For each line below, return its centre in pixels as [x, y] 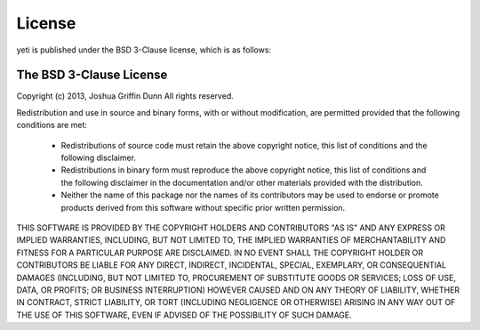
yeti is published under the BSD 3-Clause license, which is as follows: [144, 50]
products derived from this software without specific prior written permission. [203, 207]
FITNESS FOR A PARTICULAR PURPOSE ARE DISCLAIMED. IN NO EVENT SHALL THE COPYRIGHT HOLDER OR [220, 253]
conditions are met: [52, 125]
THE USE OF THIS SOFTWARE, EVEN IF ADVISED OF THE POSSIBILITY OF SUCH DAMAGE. [184, 315]
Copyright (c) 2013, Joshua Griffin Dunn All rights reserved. [125, 96]
